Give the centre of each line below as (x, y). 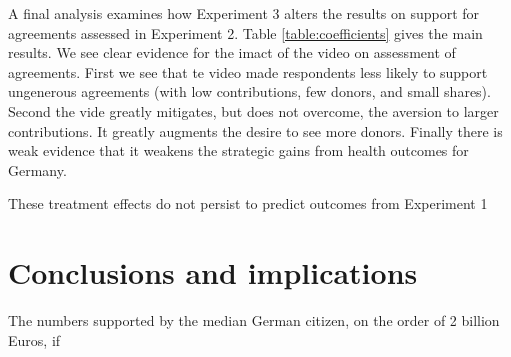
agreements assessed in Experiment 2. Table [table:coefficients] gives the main (245, 32)
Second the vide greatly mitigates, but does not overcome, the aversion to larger (253, 110)
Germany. (37, 169)
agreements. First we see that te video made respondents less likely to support (248, 71)
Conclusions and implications (213, 272)
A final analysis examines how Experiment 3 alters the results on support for (244, 13)
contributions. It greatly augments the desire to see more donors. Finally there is (255, 130)
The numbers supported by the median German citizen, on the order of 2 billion (254, 320)
